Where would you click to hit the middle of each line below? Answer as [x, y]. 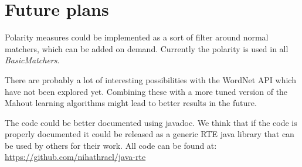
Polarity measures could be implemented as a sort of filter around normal [137, 37]
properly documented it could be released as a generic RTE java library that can [150, 134]
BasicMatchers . [32, 60]
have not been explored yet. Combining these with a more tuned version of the [146, 91]
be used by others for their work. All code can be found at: [111, 145]
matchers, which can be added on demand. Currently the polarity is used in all [147, 48]
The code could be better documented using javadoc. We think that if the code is [151, 122]
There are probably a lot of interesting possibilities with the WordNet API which [150, 79]
